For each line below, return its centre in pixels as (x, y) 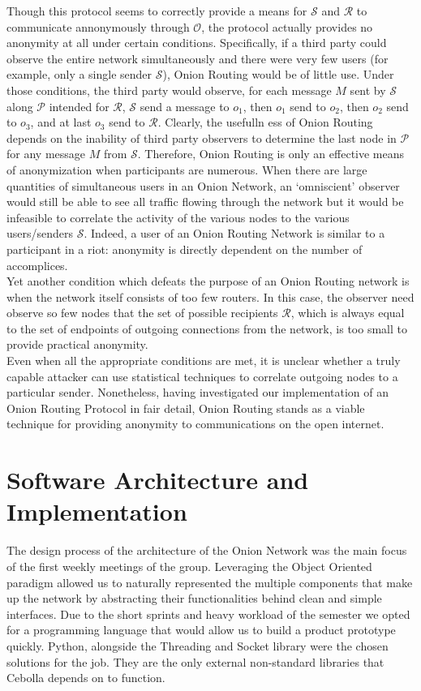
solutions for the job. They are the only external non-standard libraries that (195, 661)
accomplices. (37, 265)
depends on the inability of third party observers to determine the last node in (202, 137)
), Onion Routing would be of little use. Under (278, 74)
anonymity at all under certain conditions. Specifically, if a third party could (197, 43)
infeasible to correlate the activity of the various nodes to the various (178, 217)
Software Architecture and (158, 480)
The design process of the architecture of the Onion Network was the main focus (207, 550)
